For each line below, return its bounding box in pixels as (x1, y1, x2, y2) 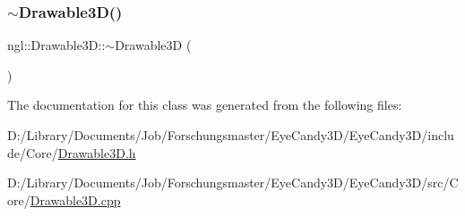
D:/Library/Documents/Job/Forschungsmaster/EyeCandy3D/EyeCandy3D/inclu (7, 126, 454, 144)
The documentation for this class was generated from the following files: (7, 96, 402, 114)
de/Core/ (7, 143, 58, 162)
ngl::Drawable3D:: (7, 36, 106, 54)
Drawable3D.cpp (30, 190, 121, 209)
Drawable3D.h (57, 143, 136, 162)
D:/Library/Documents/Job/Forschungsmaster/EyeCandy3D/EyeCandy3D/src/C (7, 173, 459, 192)
